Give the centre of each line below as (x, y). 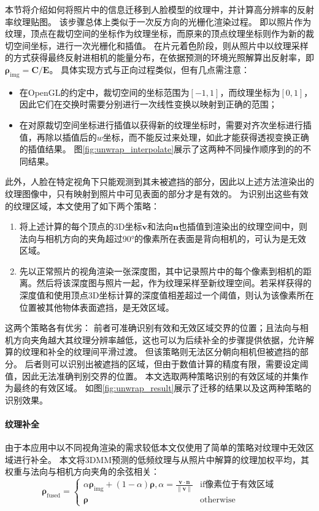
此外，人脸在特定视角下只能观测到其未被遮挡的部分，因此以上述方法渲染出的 (159, 181)
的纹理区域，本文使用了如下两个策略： (82, 205)
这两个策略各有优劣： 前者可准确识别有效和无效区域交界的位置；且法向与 (152, 328)
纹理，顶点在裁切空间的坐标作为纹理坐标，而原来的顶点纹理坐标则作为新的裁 (159, 33)
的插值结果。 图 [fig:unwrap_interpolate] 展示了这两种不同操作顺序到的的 (161, 149)
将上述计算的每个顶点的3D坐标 (81, 226)
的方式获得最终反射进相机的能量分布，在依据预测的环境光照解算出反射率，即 (159, 57)
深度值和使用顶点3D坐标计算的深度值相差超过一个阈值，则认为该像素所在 (167, 295)
